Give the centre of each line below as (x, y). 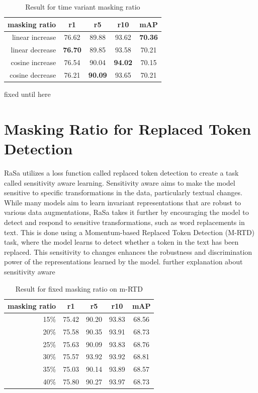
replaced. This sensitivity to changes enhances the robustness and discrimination (128, 251)
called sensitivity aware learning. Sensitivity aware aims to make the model (120, 182)
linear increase (34, 37)
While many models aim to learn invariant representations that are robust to (123, 202)
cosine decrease (33, 74)
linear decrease (33, 50)
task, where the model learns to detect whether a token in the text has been (121, 242)
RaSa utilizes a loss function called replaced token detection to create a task (121, 172)
